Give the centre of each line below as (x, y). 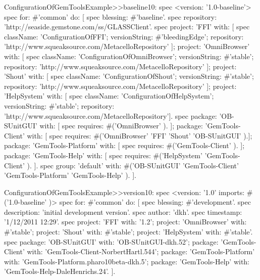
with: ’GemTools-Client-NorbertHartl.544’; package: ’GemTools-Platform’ (141, 251)
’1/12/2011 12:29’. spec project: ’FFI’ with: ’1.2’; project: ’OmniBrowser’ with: (125, 222)
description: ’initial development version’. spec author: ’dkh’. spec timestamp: (123, 212)
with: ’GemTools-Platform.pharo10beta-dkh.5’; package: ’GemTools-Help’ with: (127, 261)
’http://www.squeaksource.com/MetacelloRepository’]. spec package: (111, 115)
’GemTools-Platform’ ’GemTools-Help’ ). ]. (70, 175)
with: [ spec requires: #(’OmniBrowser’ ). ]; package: (121, 126)
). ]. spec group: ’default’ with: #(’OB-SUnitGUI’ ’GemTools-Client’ (133, 165)
